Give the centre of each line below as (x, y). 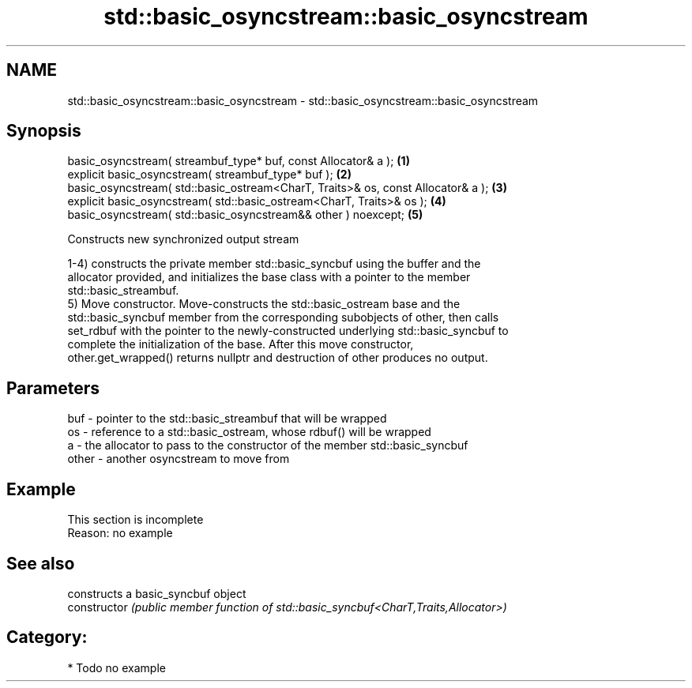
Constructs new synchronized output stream (183, 239)
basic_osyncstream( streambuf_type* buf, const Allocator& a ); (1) (239, 161)
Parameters (53, 388)
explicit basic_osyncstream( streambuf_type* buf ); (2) (209, 175)
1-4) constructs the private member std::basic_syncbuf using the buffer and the (274, 264)
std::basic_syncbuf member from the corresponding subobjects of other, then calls (283, 318)
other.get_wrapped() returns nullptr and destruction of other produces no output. (278, 358)
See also (41, 563)
